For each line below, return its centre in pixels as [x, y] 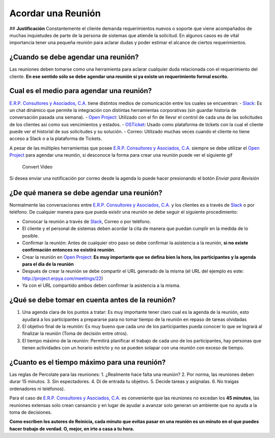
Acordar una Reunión [55, 13]
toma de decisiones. [31, 412]
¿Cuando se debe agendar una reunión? [74, 57]
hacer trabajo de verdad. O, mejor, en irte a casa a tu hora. [72, 429]
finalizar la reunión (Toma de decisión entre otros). [75, 334]
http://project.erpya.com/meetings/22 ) [63, 278]
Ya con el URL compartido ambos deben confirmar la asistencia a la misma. [101, 285]
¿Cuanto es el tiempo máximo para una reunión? [88, 362]
